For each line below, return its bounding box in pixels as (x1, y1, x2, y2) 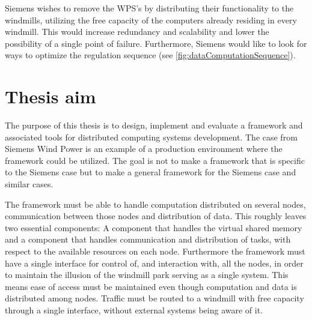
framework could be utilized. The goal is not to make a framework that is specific (5, 154, 305, 166)
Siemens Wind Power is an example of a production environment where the (5, 142, 283, 155)
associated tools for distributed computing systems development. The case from (5, 130, 298, 143)
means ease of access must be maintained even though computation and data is (5, 280, 297, 292)
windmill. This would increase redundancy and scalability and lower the (5, 25, 269, 38)
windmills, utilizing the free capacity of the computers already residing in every (5, 13, 297, 26)
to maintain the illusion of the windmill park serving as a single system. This (5, 268, 289, 281)
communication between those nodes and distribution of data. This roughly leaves (5, 210, 307, 222)
